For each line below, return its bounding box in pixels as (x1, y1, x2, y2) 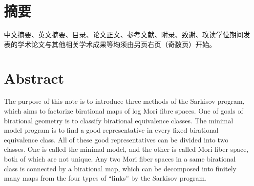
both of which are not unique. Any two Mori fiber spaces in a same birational (4, 154, 236, 163)
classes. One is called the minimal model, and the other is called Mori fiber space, (4, 144, 249, 154)
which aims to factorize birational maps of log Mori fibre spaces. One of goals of (4, 106, 243, 116)
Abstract (4, 68, 64, 88)
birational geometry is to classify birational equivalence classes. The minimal (4, 115, 233, 125)
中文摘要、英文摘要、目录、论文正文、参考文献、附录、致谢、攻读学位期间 (4, 29, 243, 40)
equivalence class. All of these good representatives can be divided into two (4, 134, 229, 144)
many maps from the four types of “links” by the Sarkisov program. (4, 173, 207, 183)
